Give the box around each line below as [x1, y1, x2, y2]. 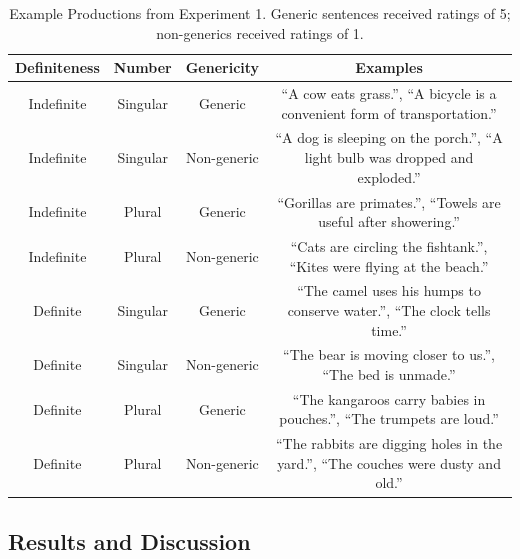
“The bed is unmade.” [322, 364, 456, 384]
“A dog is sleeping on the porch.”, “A [275, 127, 503, 148]
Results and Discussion [8, 525, 251, 556]
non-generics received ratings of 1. [156, 22, 364, 43]
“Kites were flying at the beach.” [289, 255, 489, 276]
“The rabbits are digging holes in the [275, 433, 503, 454]
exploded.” [357, 166, 421, 187]
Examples [355, 57, 423, 78]
